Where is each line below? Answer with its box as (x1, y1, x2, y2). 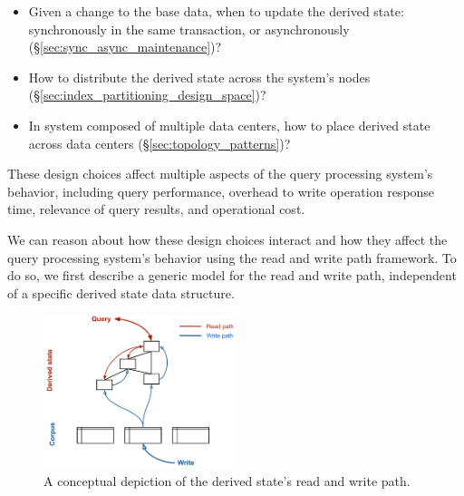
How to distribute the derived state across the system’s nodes (28, 67, 371, 86)
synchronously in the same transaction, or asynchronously (28, 19, 350, 38)
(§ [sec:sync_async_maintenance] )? (28, 37, 222, 56)
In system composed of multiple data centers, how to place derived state (28, 115, 430, 134)
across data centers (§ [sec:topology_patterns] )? (28, 133, 291, 152)
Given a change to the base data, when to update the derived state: (28, 2, 404, 20)
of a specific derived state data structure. (7, 283, 235, 302)
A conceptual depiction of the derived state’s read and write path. (43, 471, 411, 490)
